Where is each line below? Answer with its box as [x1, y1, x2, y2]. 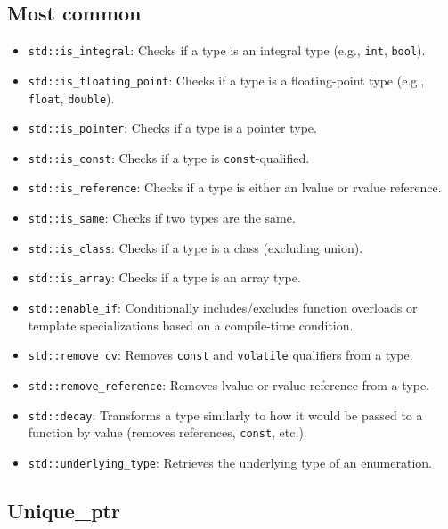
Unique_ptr [7, 497, 120, 525]
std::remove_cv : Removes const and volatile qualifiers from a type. [28, 346, 413, 364]
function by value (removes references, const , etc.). [28, 423, 307, 442]
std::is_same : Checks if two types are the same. [28, 208, 296, 227]
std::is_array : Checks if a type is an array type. [28, 268, 301, 287]
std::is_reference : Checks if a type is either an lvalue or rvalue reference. [28, 178, 442, 197]
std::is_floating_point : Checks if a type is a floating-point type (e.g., [28, 70, 425, 89]
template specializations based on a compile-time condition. [28, 315, 354, 334]
